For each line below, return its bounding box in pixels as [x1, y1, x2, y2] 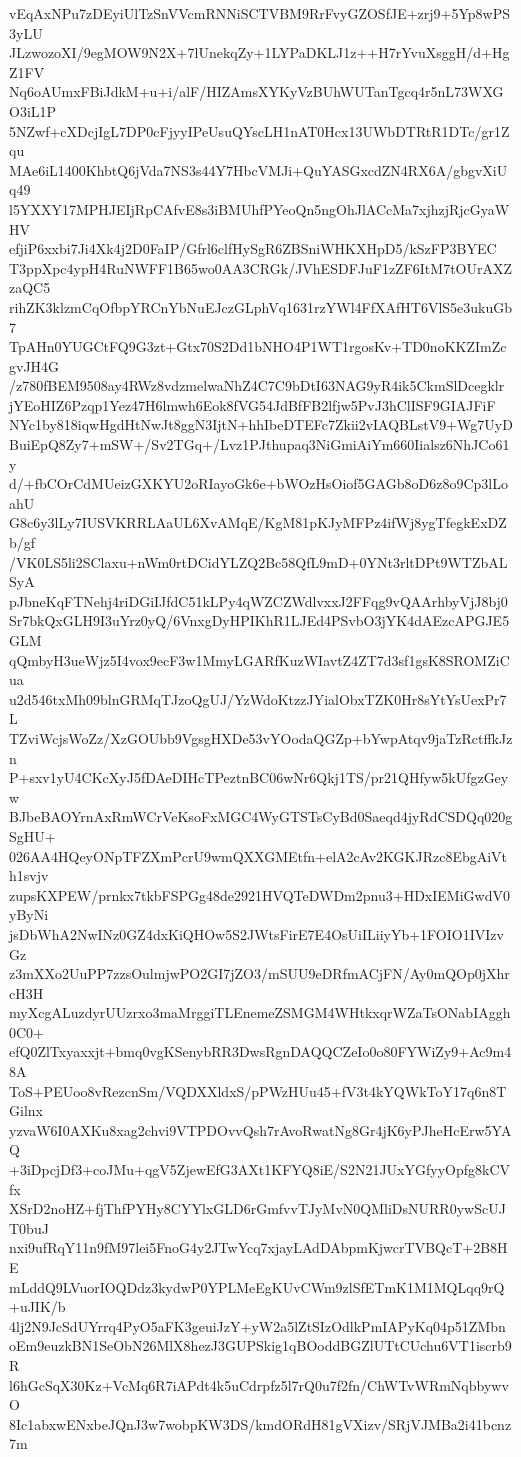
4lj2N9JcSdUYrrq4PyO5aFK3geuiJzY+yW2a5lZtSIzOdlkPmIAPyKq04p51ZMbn [9, 1315, 506, 1336]
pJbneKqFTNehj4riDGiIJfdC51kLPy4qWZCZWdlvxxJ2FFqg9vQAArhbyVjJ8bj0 [9, 590, 508, 611]
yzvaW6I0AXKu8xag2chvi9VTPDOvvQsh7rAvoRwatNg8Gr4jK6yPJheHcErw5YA [9, 1119, 512, 1140]
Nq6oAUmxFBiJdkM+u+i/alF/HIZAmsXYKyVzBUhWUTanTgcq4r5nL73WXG [9, 81, 504, 102]
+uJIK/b [9, 1296, 66, 1317]
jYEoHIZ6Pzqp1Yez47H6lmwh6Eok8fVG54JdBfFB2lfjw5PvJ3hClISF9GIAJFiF [9, 394, 496, 415]
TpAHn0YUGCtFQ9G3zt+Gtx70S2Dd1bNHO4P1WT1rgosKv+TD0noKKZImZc [9, 336, 507, 357]
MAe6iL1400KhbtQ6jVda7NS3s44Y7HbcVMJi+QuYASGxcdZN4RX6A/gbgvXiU [9, 159, 508, 180]
